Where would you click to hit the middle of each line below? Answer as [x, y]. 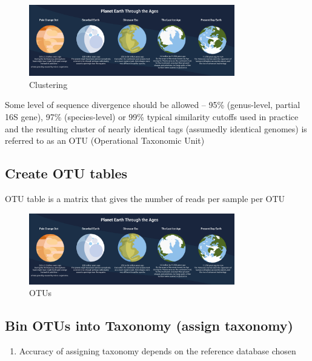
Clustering [48, 84]
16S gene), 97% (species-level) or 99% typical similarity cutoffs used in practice [152, 117]
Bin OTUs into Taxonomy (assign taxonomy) [149, 326]
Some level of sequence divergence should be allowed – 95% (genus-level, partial [153, 105]
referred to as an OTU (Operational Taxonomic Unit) [105, 140]
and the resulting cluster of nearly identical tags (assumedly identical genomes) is [156, 128]
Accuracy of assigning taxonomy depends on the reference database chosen [158, 351]
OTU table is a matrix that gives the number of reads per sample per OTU [145, 199]
